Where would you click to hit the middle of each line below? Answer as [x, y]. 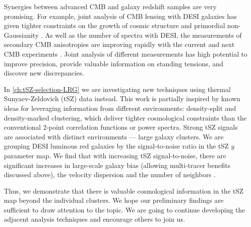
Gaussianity [21, 35]
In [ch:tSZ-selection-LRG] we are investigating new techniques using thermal [117, 89]
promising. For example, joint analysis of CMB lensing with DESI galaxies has [120, 16]
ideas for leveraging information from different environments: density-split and [120, 108]
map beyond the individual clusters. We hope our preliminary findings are [114, 200]
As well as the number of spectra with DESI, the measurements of [143, 35]
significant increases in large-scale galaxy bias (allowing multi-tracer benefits [117, 165]
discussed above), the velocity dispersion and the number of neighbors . [110, 174]
